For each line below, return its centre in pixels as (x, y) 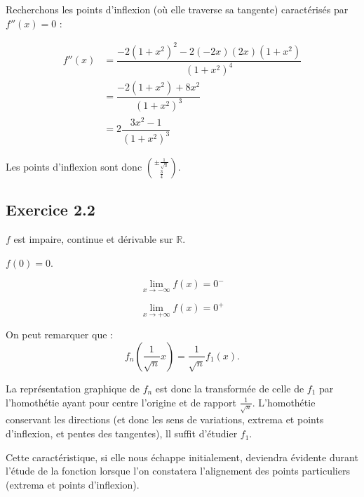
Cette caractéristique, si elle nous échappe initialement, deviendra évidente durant (182, 457)
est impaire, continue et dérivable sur (93, 239)
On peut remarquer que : (59, 334)
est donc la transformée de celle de (230, 388)
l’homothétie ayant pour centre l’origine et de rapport (121, 402)
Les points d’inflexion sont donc (74, 167)
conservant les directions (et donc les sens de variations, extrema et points (165, 419)
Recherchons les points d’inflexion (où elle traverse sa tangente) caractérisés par (177, 9)
